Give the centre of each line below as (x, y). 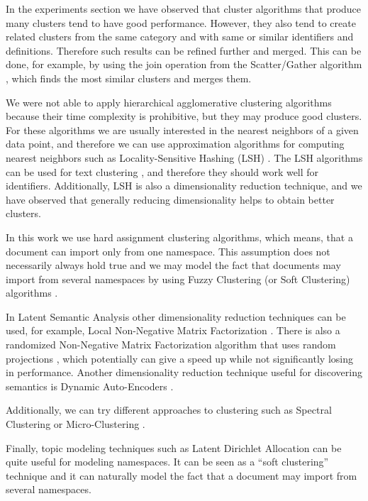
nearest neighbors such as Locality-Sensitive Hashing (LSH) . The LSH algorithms (184, 157)
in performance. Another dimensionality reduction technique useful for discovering (184, 372)
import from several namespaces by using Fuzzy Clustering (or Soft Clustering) (178, 279)
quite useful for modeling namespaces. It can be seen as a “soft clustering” (167, 462)
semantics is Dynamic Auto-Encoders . (90, 386)
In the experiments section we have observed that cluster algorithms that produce (184, 9)
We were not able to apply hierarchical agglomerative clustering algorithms (169, 102)
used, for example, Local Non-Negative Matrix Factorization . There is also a (173, 330)
